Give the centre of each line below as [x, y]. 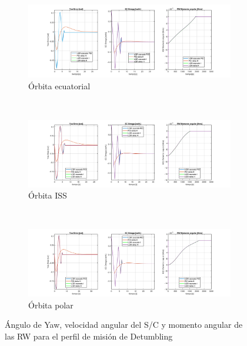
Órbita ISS [48, 195]
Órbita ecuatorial [59, 85]
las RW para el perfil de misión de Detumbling [89, 336]
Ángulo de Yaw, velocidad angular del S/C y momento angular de [124, 325]
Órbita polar [51, 305]
